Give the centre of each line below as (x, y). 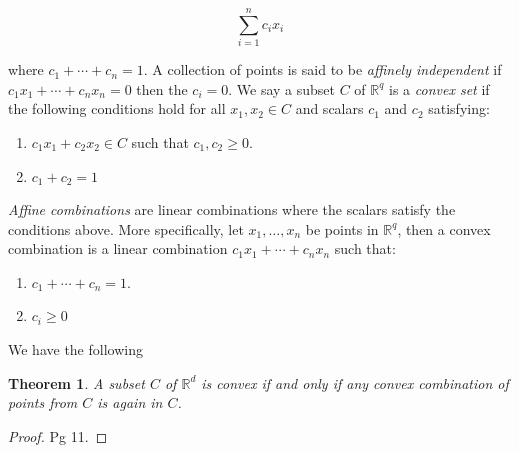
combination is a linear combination (118, 248)
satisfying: (459, 108)
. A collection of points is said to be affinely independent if (322, 69)
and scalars (329, 108)
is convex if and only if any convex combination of (355, 382)
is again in (130, 402)
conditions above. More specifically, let (126, 228)
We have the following (75, 349)
